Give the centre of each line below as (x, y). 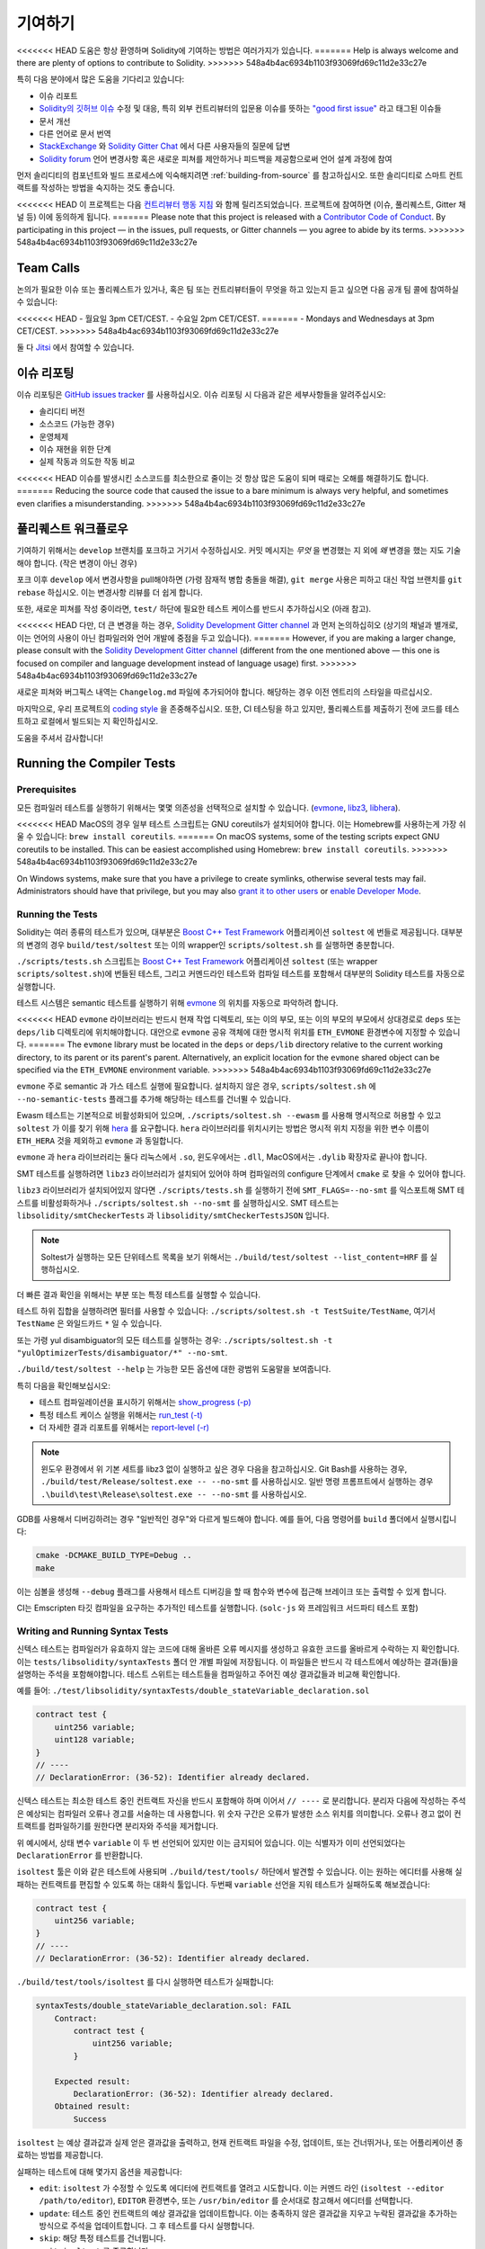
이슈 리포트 (58, 95)
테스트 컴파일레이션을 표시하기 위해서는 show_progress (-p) (145, 1402)
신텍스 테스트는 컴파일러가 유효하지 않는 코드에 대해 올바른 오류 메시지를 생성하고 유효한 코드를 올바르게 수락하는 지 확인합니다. (238, 1649)
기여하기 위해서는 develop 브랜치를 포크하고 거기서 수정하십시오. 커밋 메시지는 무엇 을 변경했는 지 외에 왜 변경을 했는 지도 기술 (239, 551)
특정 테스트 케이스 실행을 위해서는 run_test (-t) (121, 1415)
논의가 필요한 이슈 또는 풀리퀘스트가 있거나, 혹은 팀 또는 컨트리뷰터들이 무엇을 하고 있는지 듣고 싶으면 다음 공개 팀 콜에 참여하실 (238, 289)
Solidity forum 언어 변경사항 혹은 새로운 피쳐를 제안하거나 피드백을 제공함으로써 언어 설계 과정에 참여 (216, 158)
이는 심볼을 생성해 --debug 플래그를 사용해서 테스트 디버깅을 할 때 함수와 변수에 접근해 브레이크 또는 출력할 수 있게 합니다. (232, 1591)
